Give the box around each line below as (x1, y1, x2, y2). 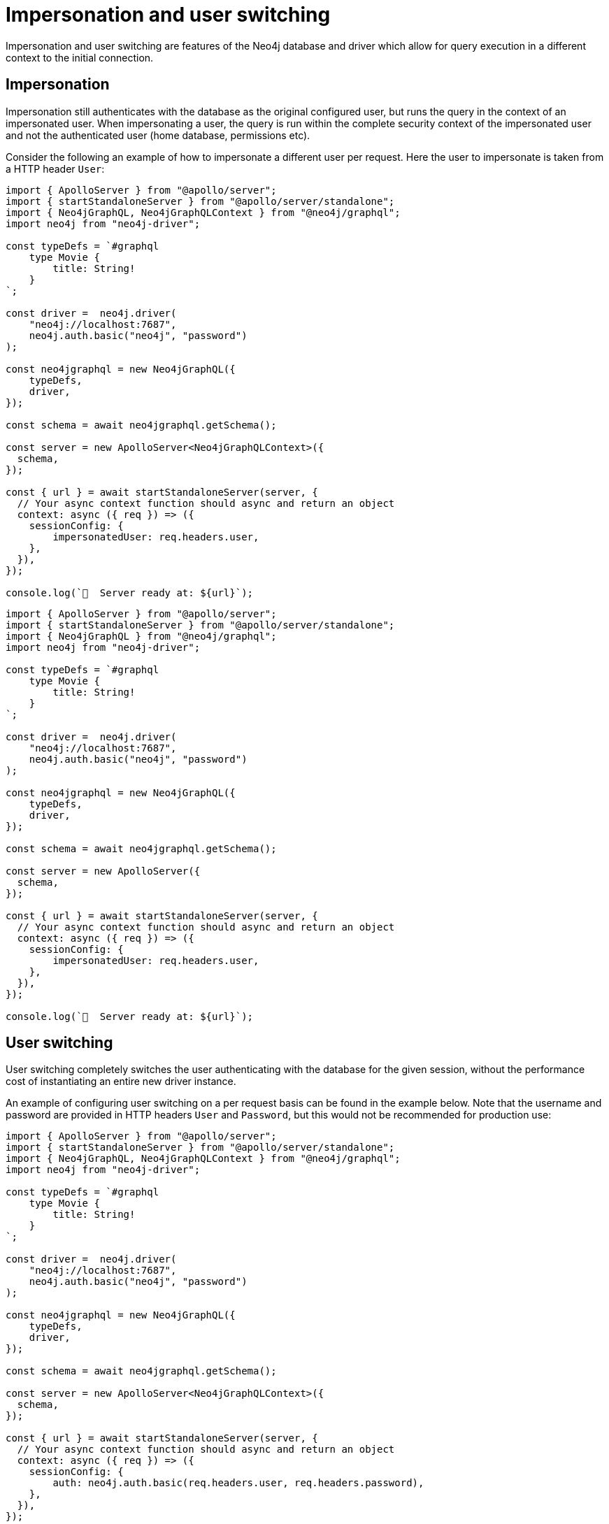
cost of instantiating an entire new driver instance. (6, 1075, 236, 1088)
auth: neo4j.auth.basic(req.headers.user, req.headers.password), (52, 1477, 424, 1489)
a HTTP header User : (6, 162, 105, 175)
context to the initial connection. (6, 51, 154, 64)
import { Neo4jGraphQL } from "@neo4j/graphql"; (6, 630, 277, 642)
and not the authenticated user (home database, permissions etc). (6, 129, 310, 141)
